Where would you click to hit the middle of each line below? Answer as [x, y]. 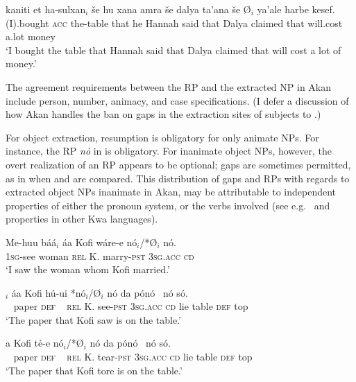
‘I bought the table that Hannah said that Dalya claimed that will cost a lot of [173, 50]
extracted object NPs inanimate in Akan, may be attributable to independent [171, 192]
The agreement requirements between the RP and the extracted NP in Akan [168, 86]
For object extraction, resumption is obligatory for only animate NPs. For [162, 137]
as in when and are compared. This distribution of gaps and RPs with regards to [178, 178]
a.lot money [31, 36]
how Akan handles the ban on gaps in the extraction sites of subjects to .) [163, 114]
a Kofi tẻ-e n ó [35, 343]
